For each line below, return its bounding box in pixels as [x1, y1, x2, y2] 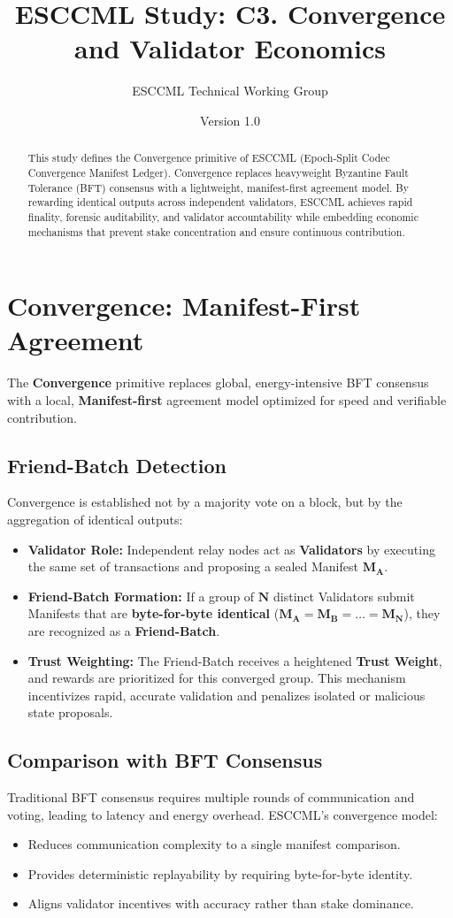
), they [403, 604, 441, 623]
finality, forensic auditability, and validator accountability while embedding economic [27, 209, 418, 224]
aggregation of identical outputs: [7, 509, 183, 528]
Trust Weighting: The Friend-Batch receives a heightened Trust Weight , [27, 651, 442, 669]
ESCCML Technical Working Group [132, 81, 328, 100]
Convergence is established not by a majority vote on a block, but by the [7, 493, 403, 511]
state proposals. [27, 703, 113, 722]
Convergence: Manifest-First [7, 287, 361, 324]
